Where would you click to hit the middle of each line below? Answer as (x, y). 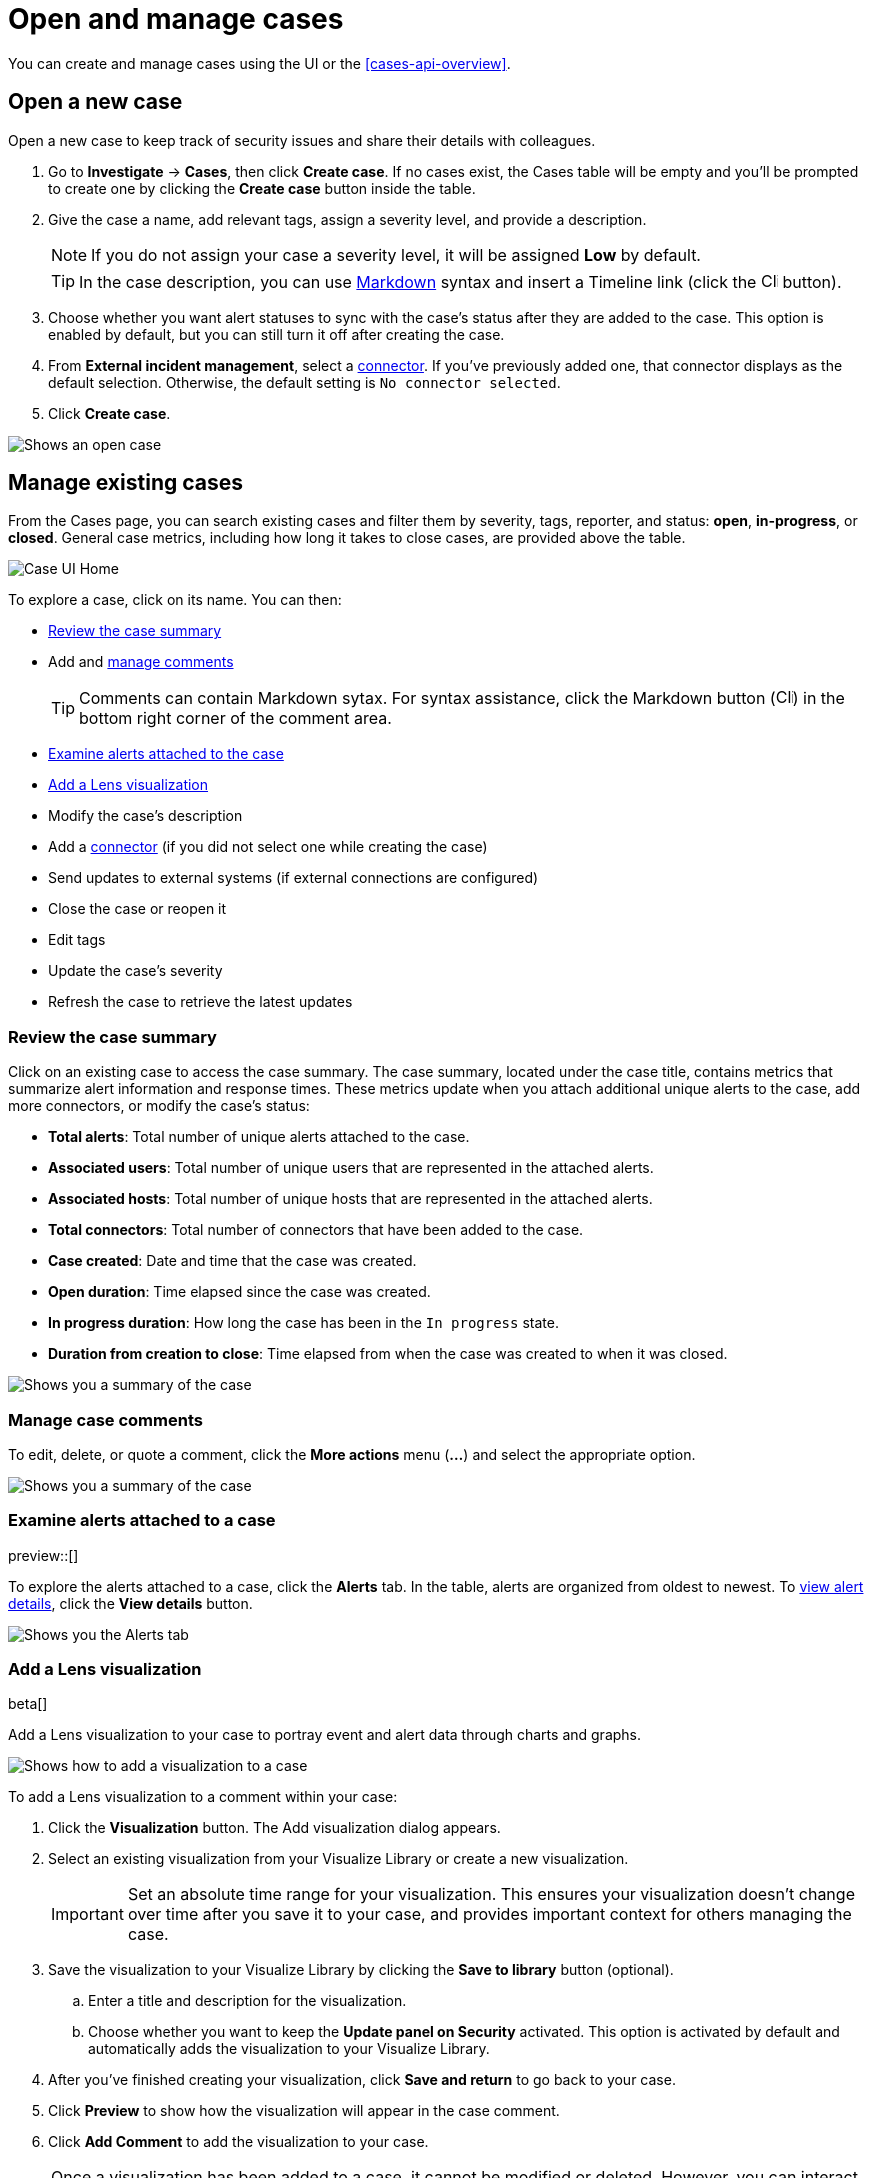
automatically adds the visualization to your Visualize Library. (289, 2049)
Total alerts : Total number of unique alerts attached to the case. (259, 1137)
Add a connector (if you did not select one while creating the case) (268, 847)
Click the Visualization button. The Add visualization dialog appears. (274, 1828)
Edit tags (77, 940)
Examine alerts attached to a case (142, 1520)
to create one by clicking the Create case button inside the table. (262, 188)
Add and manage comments (141, 662)
